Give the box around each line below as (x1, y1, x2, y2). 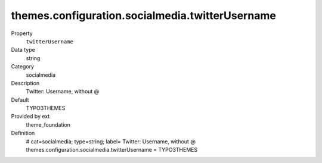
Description (11, 79, 40, 86)
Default (11, 96, 29, 104)
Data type (11, 46, 35, 54)
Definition (11, 130, 35, 137)
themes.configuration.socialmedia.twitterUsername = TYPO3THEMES (26, 146, 198, 153)
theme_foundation (26, 121, 71, 128)
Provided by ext (11, 113, 50, 120)
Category (11, 63, 35, 70)
